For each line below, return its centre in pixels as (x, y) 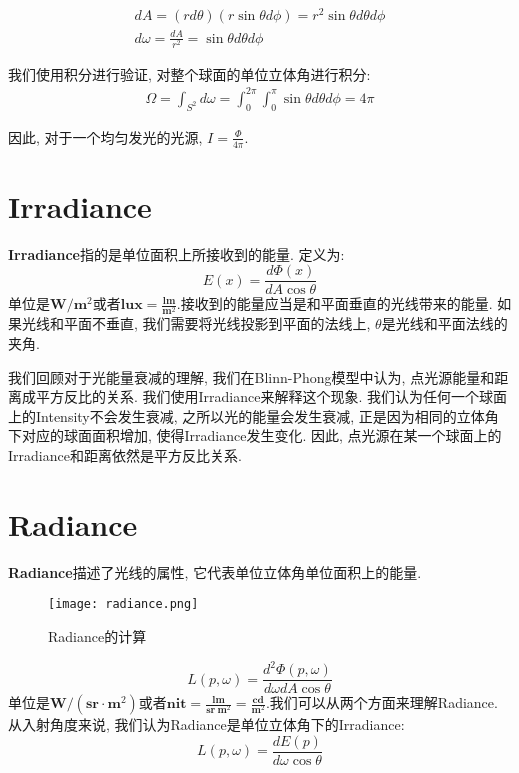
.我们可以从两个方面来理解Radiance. (381, 702)
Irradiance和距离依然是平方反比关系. (125, 455)
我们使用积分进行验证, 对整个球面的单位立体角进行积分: (189, 73)
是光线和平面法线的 (444, 323)
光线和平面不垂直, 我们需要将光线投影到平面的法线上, (196, 323)
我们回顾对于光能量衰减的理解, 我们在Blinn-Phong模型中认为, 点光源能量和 (251, 376)
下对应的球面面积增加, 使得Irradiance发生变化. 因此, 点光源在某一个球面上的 (255, 435)
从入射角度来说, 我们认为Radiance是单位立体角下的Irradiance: (206, 724)
